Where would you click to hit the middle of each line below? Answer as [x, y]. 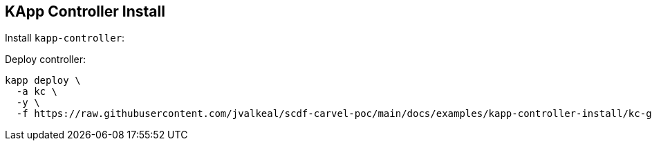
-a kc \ [37, 92]
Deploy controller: [46, 60]
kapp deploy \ [43, 81]
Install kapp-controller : [65, 38]
